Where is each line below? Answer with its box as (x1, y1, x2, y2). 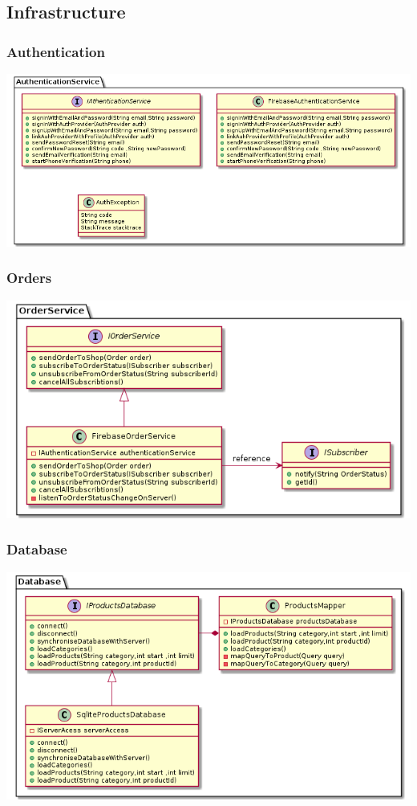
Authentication (6, 41, 105, 61)
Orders (6, 268, 52, 288)
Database (6, 539, 67, 559)
